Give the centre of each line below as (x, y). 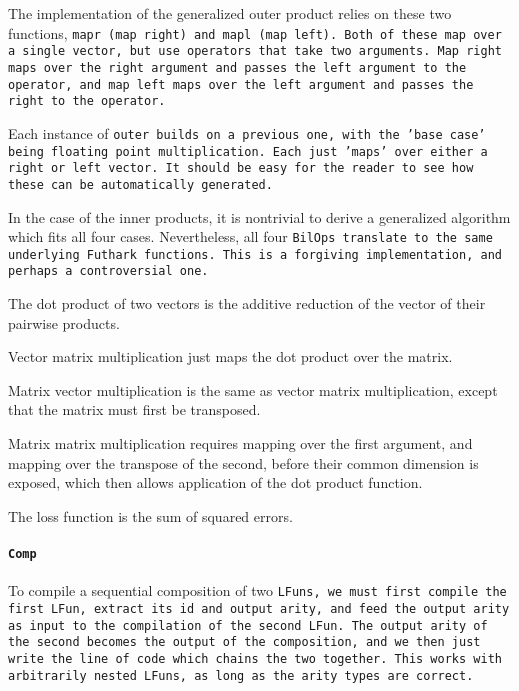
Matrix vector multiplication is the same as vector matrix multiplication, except (253, 389)
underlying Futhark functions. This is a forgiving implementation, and (255, 254)
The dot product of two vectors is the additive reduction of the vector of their (247, 303)
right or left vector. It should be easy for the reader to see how (241, 168)
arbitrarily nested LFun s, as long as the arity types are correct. (241, 675)
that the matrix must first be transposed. (134, 409)
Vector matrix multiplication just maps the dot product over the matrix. (230, 356)
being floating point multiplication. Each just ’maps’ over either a (248, 151)
